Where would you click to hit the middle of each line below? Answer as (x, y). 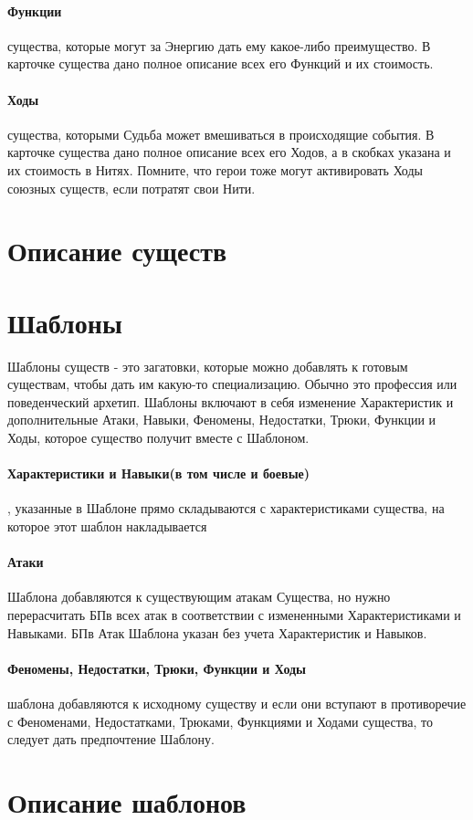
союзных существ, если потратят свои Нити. (131, 188)
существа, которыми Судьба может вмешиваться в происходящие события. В (221, 134)
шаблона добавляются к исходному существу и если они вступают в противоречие (237, 703)
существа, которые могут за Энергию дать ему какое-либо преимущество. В (219, 45)
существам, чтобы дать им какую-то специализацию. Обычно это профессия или (232, 384)
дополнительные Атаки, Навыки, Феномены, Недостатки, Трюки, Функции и (222, 420)
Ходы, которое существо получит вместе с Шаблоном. (158, 438)
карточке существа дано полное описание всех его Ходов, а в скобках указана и (229, 152)
